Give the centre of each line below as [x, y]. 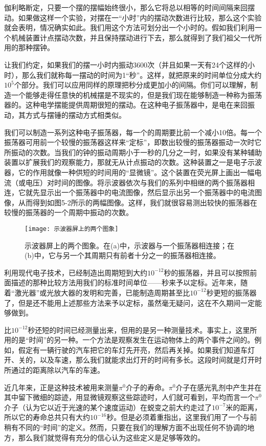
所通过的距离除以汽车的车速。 [54, 370]
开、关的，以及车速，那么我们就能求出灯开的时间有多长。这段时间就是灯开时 [133, 360]
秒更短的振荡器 [231, 292]
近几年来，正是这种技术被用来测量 [61, 387]
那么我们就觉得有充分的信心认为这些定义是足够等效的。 [111, 437]
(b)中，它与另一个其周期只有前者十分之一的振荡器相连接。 [123, 255]
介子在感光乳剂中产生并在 [219, 387]
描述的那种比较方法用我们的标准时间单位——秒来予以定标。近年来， [126, 282]
